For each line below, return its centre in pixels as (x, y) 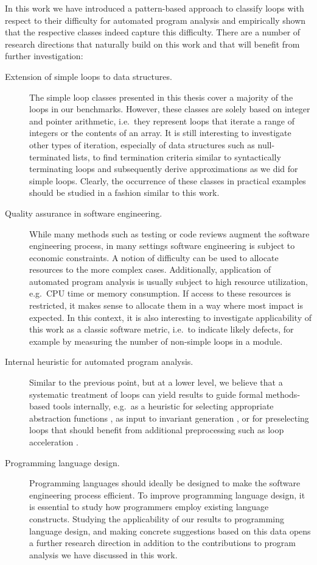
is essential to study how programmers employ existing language (149, 507)
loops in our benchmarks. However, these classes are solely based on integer (170, 109)
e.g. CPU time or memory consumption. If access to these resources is (160, 293)
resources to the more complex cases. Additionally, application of (150, 269)
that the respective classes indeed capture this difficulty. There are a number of (153, 32)
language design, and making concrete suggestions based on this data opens (170, 531)
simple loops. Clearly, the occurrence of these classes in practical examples (168, 180)
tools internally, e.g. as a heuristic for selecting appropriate (163, 406)
